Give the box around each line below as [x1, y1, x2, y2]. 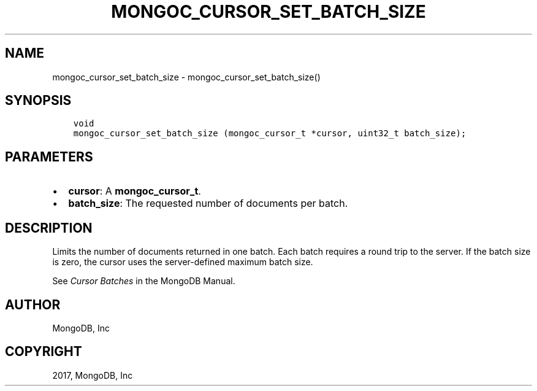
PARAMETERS [5, 149, 93, 165]
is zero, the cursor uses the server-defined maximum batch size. [52, 257, 313, 268]
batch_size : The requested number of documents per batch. [68, 197, 348, 210]
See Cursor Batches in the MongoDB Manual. [52, 276, 235, 287]
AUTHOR [5, 296, 61, 312]
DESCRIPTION [5, 220, 93, 236]
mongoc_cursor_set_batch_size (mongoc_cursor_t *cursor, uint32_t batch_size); [73, 128, 467, 139]
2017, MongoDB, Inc [52, 370, 133, 381]
